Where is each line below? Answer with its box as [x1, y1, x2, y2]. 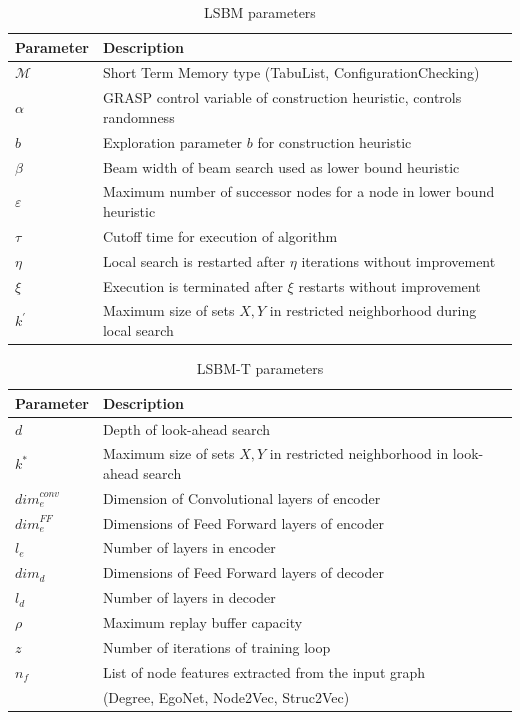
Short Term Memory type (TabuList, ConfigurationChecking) [102, 62, 480, 83]
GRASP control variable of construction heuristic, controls [102, 87, 462, 108]
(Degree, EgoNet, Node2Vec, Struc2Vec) [102, 686, 350, 707]
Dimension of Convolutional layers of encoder [102, 487, 381, 508]
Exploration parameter [102, 131, 243, 152]
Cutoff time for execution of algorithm [102, 225, 338, 246]
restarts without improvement [298, 275, 481, 296]
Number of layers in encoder [102, 537, 276, 558]
